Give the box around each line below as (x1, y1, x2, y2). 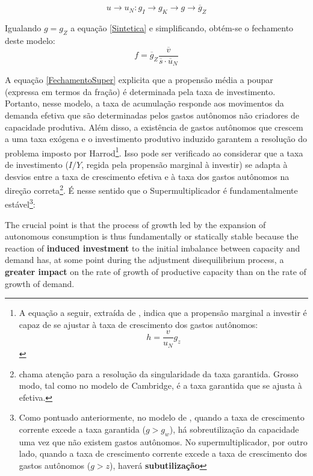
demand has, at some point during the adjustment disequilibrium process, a (5, 253, 284, 266)
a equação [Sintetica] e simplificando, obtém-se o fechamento (70, 22, 294, 34)
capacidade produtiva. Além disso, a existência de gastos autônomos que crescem (5, 120, 303, 133)
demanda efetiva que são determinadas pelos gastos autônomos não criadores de (5, 108, 300, 121)
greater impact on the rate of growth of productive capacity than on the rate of (5, 265, 306, 278)
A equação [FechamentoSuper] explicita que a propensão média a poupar (5, 73, 273, 86)
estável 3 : (5, 196, 36, 211)
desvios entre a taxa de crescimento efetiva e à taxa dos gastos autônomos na (5, 170, 290, 182)
